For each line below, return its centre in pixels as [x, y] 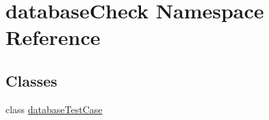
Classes [31, 80]
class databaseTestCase [54, 109]
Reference [53, 37]
